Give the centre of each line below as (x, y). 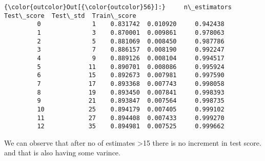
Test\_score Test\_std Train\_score (70, 16)
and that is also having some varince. (62, 153)
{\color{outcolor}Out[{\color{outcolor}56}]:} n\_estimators (118, 7)
